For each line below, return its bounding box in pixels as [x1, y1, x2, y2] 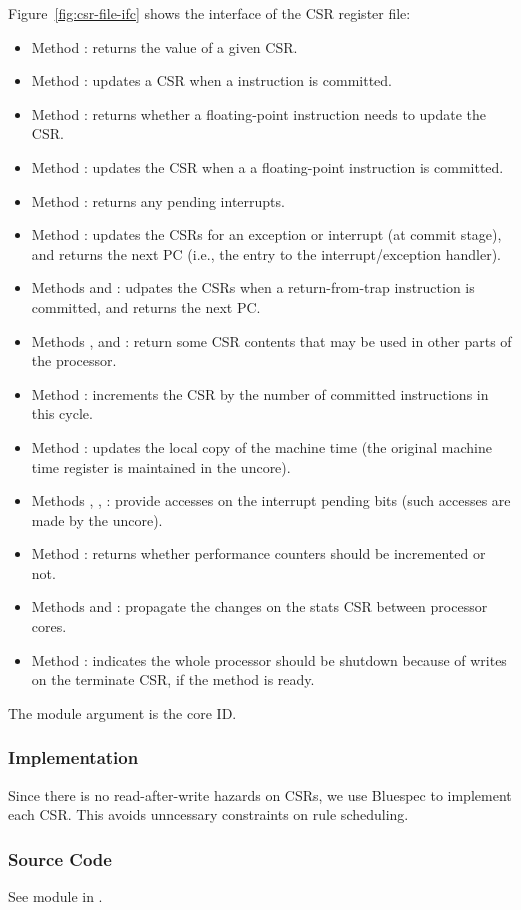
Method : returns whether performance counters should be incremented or [31, 543, 486, 564]
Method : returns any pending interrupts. [31, 190, 285, 211]
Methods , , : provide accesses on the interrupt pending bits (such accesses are [31, 490, 511, 511]
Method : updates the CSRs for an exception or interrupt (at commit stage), [31, 224, 502, 245]
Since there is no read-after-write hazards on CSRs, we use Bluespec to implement [8, 784, 512, 805]
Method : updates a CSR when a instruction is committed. [31, 70, 392, 91]
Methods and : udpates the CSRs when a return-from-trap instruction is [31, 277, 475, 298]
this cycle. [31, 403, 93, 424]
